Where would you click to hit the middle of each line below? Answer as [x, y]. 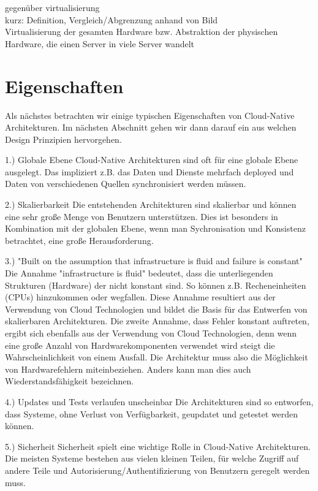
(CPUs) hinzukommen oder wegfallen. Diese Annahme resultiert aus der [140, 297]
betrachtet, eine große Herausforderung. [79, 240]
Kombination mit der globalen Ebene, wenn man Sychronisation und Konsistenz [155, 228]
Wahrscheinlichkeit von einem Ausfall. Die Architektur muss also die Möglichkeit [157, 357]
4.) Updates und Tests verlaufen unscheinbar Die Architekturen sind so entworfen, [159, 401]
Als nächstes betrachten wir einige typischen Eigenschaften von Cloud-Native [150, 115]
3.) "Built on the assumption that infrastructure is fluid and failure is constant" [154, 261]
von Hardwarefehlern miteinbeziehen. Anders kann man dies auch [128, 369]
